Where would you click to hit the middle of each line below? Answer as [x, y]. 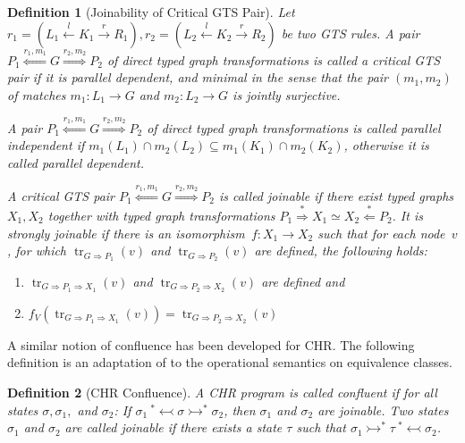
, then [240, 410]
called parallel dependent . [76, 162]
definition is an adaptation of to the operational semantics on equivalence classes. [230, 362]
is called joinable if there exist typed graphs [336, 195]
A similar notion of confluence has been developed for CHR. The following [211, 344]
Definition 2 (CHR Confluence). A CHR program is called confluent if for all [222, 392]
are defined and [303, 281]
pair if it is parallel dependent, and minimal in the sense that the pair [198, 77]
